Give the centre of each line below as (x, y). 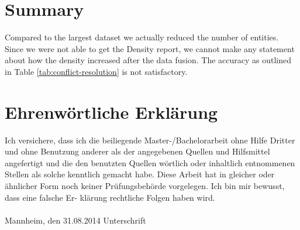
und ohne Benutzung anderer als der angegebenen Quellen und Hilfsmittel (137, 151)
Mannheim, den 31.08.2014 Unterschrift (75, 220)
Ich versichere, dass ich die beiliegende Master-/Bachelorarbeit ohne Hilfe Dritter (150, 140)
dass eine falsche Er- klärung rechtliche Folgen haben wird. (110, 197)
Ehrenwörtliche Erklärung (111, 111)
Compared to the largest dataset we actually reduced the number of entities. (142, 37)
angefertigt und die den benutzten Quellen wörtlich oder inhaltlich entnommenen (150, 162)
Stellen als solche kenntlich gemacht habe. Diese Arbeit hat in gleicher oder (140, 174)
